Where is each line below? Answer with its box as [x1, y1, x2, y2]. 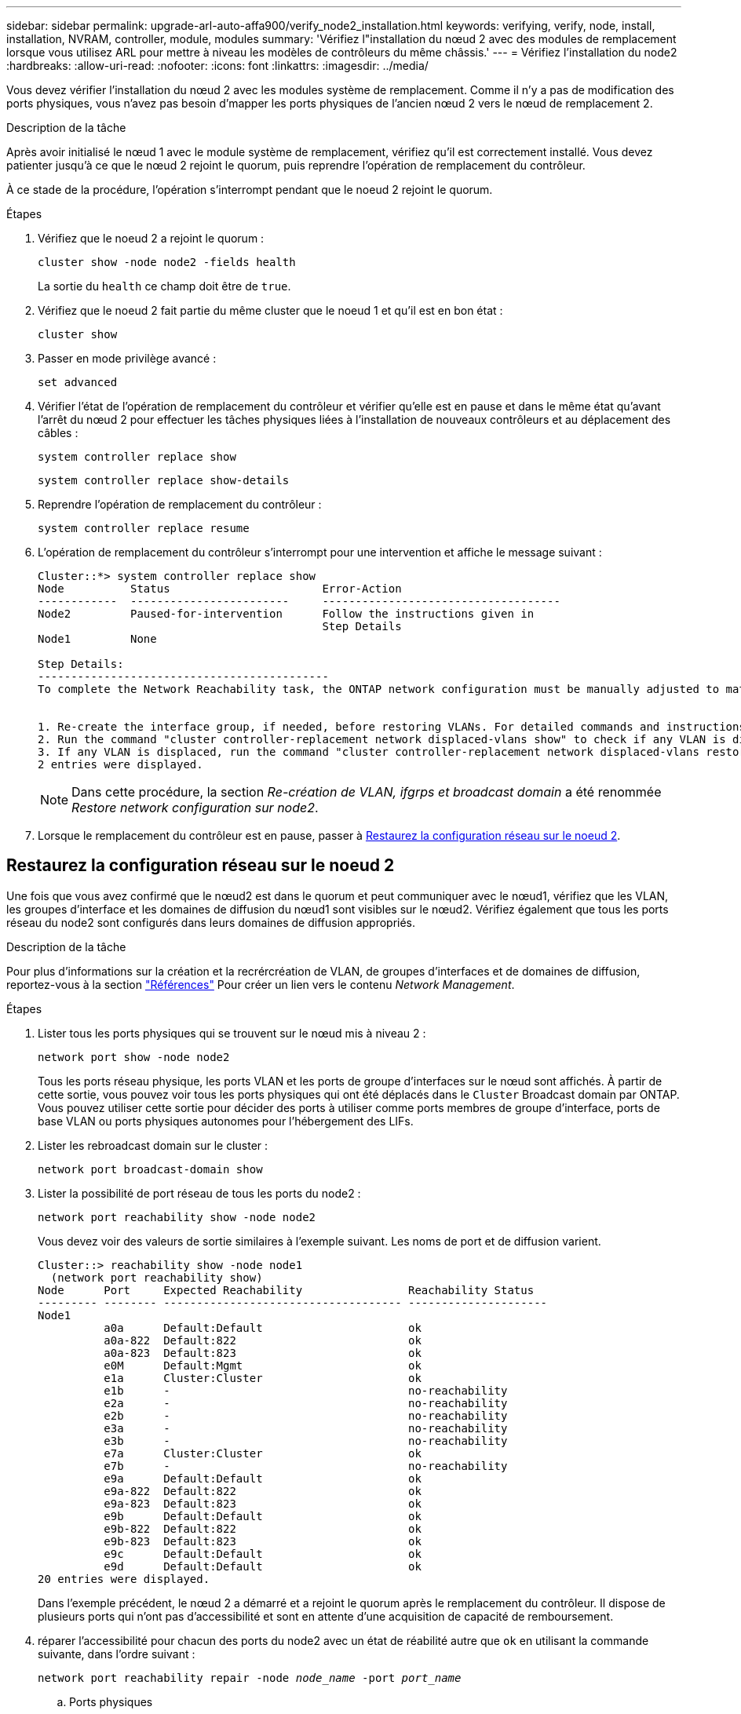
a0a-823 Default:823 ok [104, 1346, 422, 1359]
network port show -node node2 [38, 1050, 230, 1063]
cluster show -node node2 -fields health [38, 256, 296, 268]
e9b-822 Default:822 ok [104, 1522, 422, 1535]
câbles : [38, 426, 78, 439]
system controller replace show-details [38, 474, 290, 487]
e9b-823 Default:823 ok [104, 1534, 422, 1548]
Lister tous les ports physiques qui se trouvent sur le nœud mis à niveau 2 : [38, 1026, 426, 1040]
